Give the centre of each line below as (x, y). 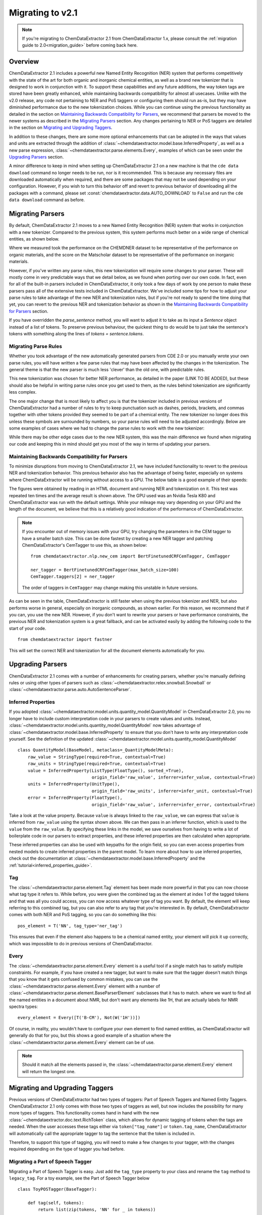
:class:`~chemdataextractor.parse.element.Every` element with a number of (84, 986)
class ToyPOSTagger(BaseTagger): (57, 1189)
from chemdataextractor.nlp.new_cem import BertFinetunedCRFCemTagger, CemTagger (131, 556)
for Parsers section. (29, 311)
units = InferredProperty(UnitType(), (74, 784)
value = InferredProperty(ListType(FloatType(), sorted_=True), (106, 771)
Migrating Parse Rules (36, 346)
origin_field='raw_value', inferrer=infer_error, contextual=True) (173, 805)
